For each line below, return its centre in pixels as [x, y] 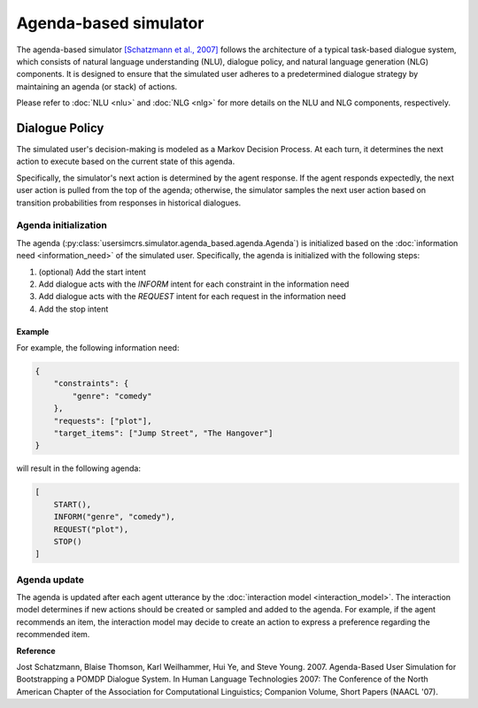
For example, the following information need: [98, 348]
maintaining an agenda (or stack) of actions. [97, 86]
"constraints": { [91, 384]
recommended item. [53, 635]
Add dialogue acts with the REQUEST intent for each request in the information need [193, 296]
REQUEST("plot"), [91, 529]
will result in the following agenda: [79, 468]
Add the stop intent [73, 309]
